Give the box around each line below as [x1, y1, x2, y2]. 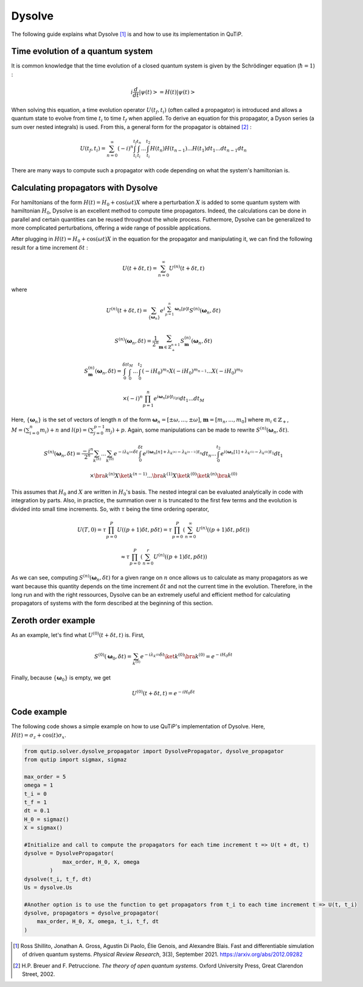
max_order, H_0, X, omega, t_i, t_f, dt [36, 918, 159, 925]
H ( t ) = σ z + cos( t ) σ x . [11, 731, 67, 740]
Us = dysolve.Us [24, 883, 73, 891]
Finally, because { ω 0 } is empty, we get [11, 673, 111, 683]
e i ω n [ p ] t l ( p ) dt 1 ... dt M [153, 393, 205, 403]
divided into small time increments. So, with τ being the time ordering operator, [11, 505, 209, 513]
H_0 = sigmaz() [24, 816, 69, 823]
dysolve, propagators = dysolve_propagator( [24, 910, 159, 916]
